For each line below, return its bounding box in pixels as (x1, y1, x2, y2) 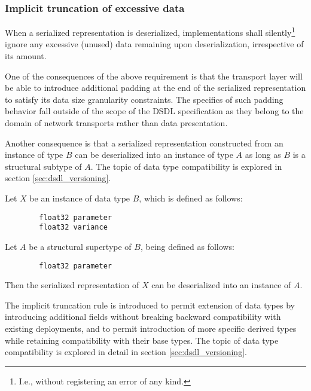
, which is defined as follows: (139, 192, 243, 204)
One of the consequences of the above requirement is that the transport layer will (5, 69, 303, 82)
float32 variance (39, 223, 108, 232)
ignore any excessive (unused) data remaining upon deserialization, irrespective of (5, 38, 304, 50)
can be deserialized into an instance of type (75, 148, 233, 161)
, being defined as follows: (140, 240, 234, 252)
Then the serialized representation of (5, 279, 139, 291)
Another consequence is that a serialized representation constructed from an (5, 136, 283, 149)
